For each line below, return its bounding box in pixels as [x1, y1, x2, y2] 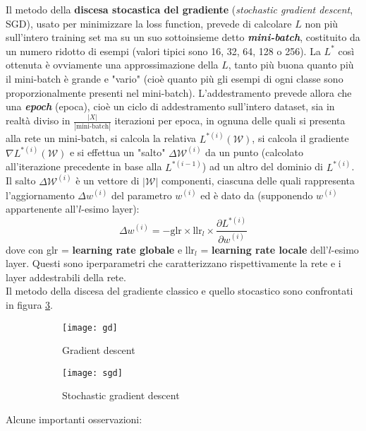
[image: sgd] [62, 367, 123, 378]
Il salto [6, 173, 36, 188]
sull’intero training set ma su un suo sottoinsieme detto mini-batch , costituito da [6, 30, 360, 45]
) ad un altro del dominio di [202, 159, 323, 174]
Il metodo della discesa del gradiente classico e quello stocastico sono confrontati [6, 283, 353, 298]
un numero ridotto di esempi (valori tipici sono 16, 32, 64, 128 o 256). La [6, 43, 321, 58]
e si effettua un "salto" [69, 145, 166, 160]
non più [305, 16, 338, 30]
